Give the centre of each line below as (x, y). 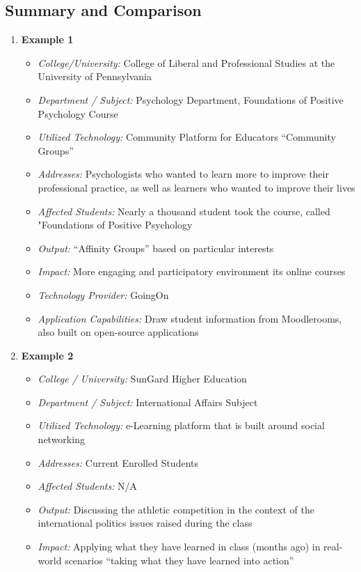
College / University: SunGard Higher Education (142, 379)
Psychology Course (78, 113)
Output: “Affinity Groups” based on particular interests (156, 248)
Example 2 (47, 355)
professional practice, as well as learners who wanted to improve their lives (196, 187)
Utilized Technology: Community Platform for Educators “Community (187, 137)
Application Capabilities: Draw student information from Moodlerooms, (190, 318)
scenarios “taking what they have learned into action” (179, 560)
